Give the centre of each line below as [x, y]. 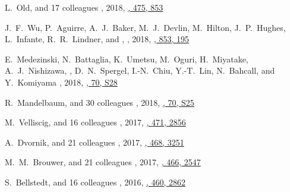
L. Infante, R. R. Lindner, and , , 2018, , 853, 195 [97, 39]
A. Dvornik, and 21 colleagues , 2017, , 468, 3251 [94, 142]
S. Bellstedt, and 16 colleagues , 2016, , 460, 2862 [95, 182]
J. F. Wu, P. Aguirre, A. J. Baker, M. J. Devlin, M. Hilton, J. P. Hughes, [145, 27]
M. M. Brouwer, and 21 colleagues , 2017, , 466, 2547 [103, 162]
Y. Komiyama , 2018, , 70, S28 [61, 82]
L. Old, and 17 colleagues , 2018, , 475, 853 [84, 7]
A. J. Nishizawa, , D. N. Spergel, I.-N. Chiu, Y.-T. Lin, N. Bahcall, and [140, 70]
